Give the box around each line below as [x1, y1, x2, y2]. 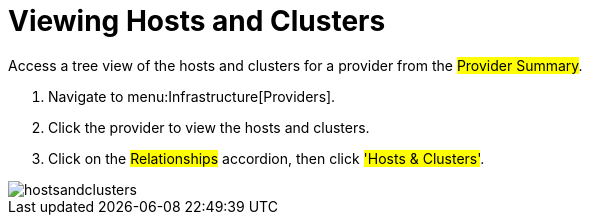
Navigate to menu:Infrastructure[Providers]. [48, 87, 336, 105]
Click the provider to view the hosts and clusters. [48, 118, 370, 136]
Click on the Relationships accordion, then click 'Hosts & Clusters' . [48, 149, 485, 167]
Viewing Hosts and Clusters [8, 4, 386, 38]
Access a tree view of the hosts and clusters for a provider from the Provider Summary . [8, 56, 583, 74]
